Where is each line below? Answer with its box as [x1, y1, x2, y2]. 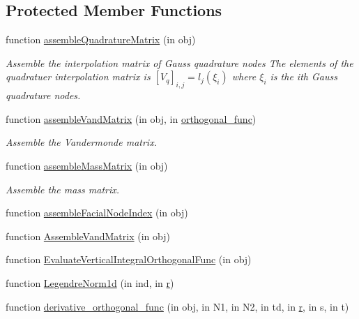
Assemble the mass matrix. [6, 181, 120, 196]
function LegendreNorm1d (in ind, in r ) [6, 275, 174, 290]
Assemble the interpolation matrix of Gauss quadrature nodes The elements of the [6, 55, 353, 70]
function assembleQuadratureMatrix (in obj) [6, 32, 196, 47]
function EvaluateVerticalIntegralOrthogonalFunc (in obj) [6, 252, 252, 267]
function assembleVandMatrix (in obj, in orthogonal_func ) [6, 111, 257, 126]
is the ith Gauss [270, 69, 337, 84]
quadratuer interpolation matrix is [6, 69, 151, 84]
